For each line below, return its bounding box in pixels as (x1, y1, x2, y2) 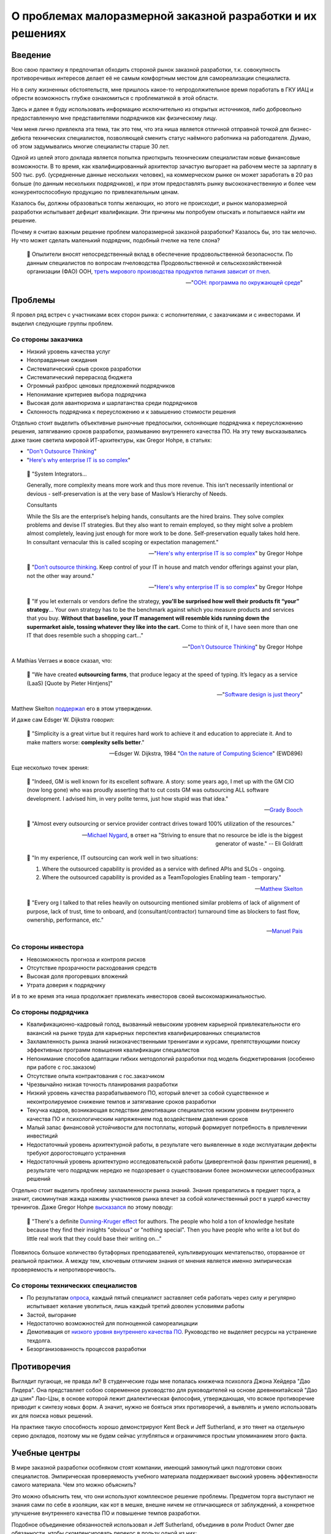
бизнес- (290, 126, 312, 133)
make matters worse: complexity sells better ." (26, 738, 145, 746)
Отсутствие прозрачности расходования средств (26, 964, 157, 971)
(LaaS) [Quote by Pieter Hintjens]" (26, 679, 113, 687)
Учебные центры (11, 1448, 80, 1459)
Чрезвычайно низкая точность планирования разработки (26, 1081, 178, 1088)
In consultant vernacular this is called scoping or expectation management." (26, 538, 219, 545)
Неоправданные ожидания (26, 357, 97, 364)
